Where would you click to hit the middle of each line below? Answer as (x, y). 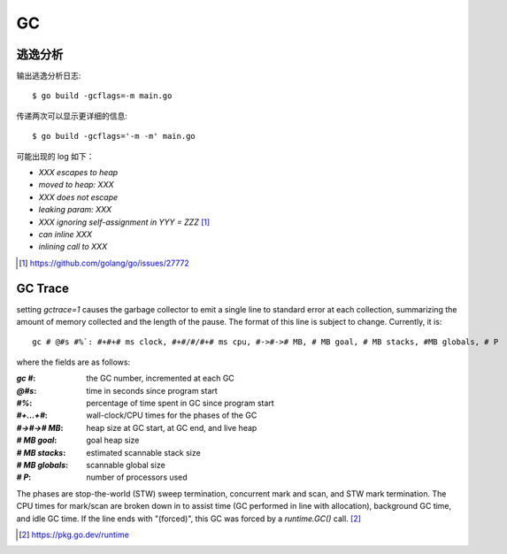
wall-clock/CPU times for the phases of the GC (172, 415)
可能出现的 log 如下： (55, 156)
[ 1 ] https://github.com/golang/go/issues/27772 (104, 263)
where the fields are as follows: (73, 362)
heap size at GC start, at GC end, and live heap (172, 427)
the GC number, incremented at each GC (160, 378)
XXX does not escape (78, 197)
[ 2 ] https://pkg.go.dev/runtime (74, 535)
